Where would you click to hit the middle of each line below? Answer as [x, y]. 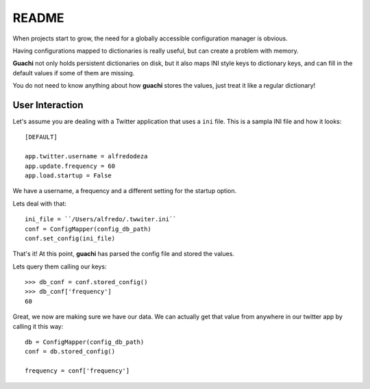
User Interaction [48, 105]
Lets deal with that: [39, 203]
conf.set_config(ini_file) [70, 238]
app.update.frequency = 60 [70, 166]
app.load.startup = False [69, 175]
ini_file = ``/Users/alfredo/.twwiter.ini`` [101, 219]
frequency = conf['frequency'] [77, 371]
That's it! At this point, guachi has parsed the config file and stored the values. [123, 254]
